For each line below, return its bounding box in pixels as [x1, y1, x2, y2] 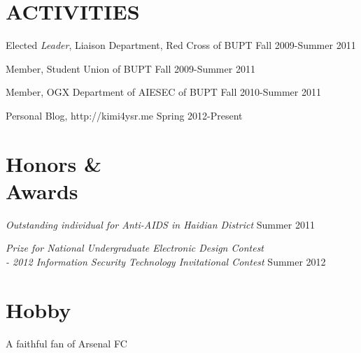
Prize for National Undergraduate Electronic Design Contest [6, 240, 264, 255]
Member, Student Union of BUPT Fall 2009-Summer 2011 [6, 61, 255, 75]
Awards [6, 176, 78, 205]
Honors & [6, 149, 102, 178]
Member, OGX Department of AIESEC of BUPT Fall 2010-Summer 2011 [6, 85, 321, 99]
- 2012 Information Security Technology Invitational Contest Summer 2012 [6, 254, 326, 268]
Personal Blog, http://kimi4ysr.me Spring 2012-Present [6, 108, 243, 122]
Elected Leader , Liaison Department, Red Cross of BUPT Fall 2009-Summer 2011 [6, 38, 356, 52]
